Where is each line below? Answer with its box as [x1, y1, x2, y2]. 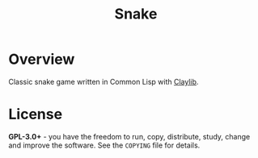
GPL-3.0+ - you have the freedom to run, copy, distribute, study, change [8, 131, 251, 141]
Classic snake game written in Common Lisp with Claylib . [8, 77, 199, 86]
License [8, 106, 63, 123]
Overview [8, 50, 75, 69]
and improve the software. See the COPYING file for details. [8, 140, 201, 150]
